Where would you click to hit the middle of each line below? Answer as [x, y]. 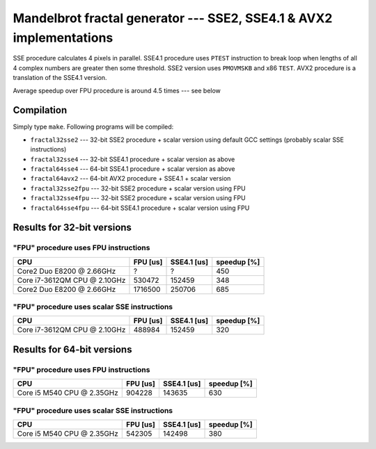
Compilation [40, 110]
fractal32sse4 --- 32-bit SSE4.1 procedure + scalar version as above [133, 159]
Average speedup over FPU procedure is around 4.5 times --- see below [117, 90]
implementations [63, 38]
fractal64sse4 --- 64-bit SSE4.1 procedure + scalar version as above [133, 169]
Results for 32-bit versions [72, 228]
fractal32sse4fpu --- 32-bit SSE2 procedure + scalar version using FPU [138, 198]
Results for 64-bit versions [72, 349]
